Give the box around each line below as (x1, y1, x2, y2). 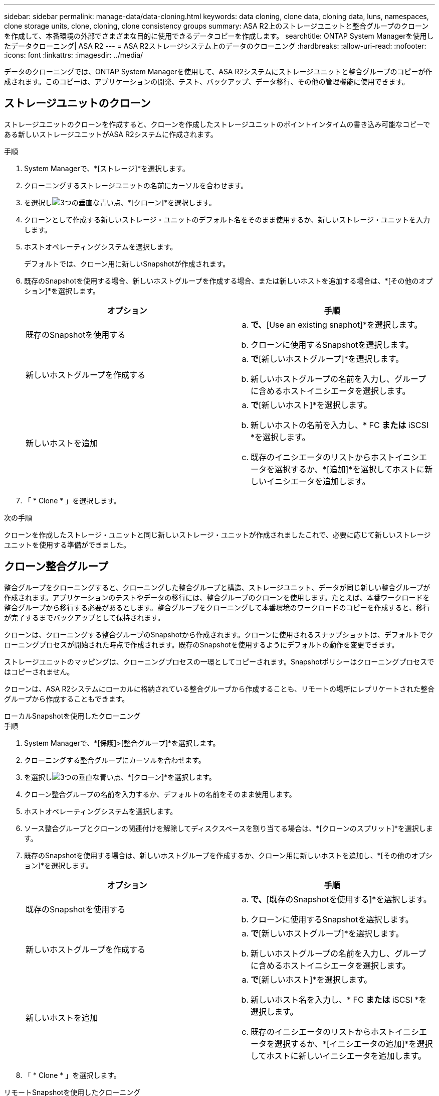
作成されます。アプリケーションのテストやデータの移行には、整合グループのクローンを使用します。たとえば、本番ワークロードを (4, 593, 430, 602)
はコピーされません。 (4, 667, 74, 676)
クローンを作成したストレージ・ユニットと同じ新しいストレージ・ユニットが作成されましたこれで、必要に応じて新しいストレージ (4, 530, 431, 539)
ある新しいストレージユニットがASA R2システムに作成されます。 (4, 129, 217, 139)
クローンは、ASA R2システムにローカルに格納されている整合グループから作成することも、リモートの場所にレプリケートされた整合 (4, 684, 434, 693)
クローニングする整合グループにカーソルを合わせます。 (24, 755, 205, 764)
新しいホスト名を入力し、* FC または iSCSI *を (251, 994, 427, 1005)
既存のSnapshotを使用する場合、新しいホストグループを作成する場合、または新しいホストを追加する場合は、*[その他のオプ (24, 276, 433, 285)
